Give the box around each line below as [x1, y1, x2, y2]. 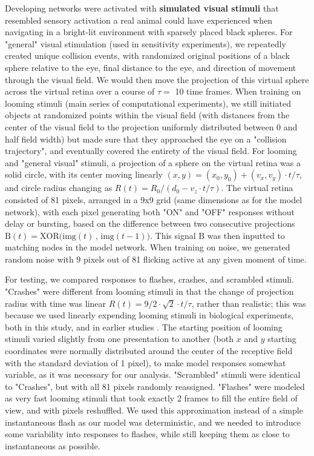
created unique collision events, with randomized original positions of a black [5, 49, 290, 62]
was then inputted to [207, 229, 285, 241]
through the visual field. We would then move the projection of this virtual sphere [5, 73, 309, 85]
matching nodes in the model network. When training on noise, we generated [5, 241, 290, 253]
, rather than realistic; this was [191, 297, 306, 309]
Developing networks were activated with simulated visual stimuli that [5, 2, 279, 14]
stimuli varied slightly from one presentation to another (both [5, 332, 234, 345]
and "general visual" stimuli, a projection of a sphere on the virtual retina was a [5, 156, 301, 169]
